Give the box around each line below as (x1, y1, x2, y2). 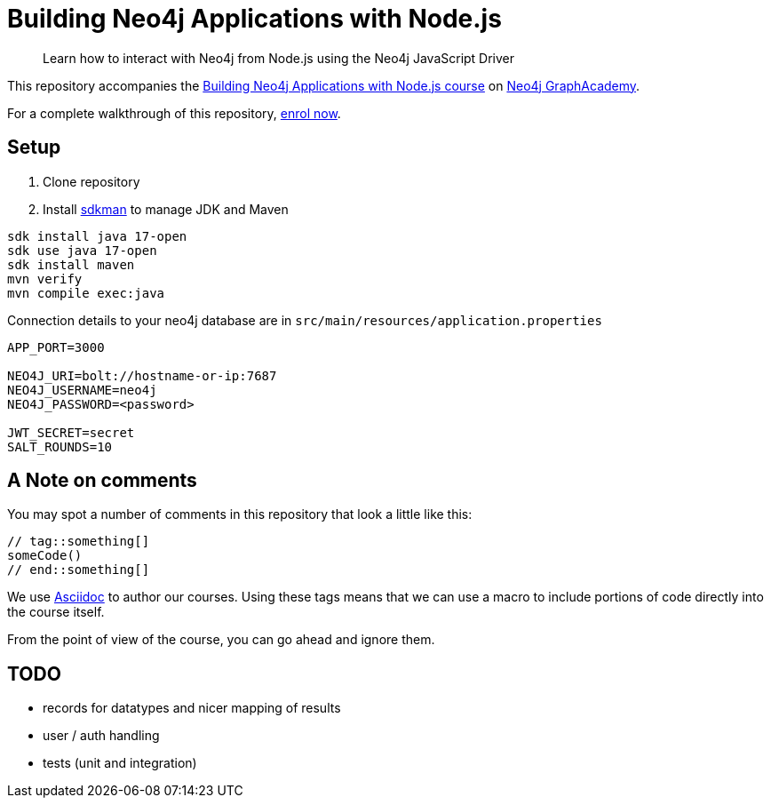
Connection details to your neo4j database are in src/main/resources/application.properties (7, 312, 602, 328)
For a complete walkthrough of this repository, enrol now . (7, 105, 341, 121)
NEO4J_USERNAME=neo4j (7, 382, 157, 397)
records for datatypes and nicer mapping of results (43, 700, 341, 716)
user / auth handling (43, 728, 160, 744)
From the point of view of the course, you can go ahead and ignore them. (7, 632, 435, 648)
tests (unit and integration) (43, 755, 197, 771)
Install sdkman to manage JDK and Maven (43, 201, 289, 217)
